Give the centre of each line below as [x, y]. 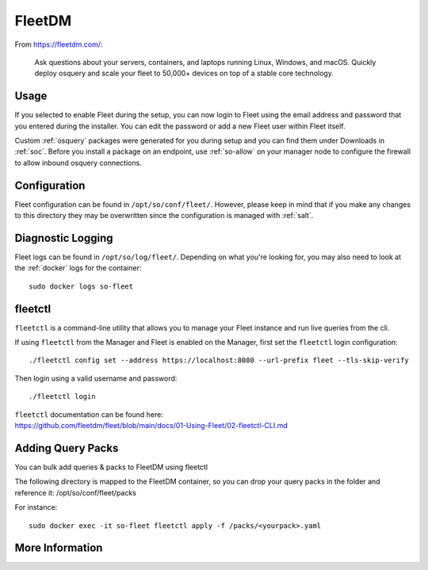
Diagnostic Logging [64, 238]
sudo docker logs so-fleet [81, 286]
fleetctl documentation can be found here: [89, 414]
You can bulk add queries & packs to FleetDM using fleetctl [111, 467]
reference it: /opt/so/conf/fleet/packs [75, 492]
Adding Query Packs [67, 448]
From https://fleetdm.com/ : [59, 44]
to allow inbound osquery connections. [78, 163]
